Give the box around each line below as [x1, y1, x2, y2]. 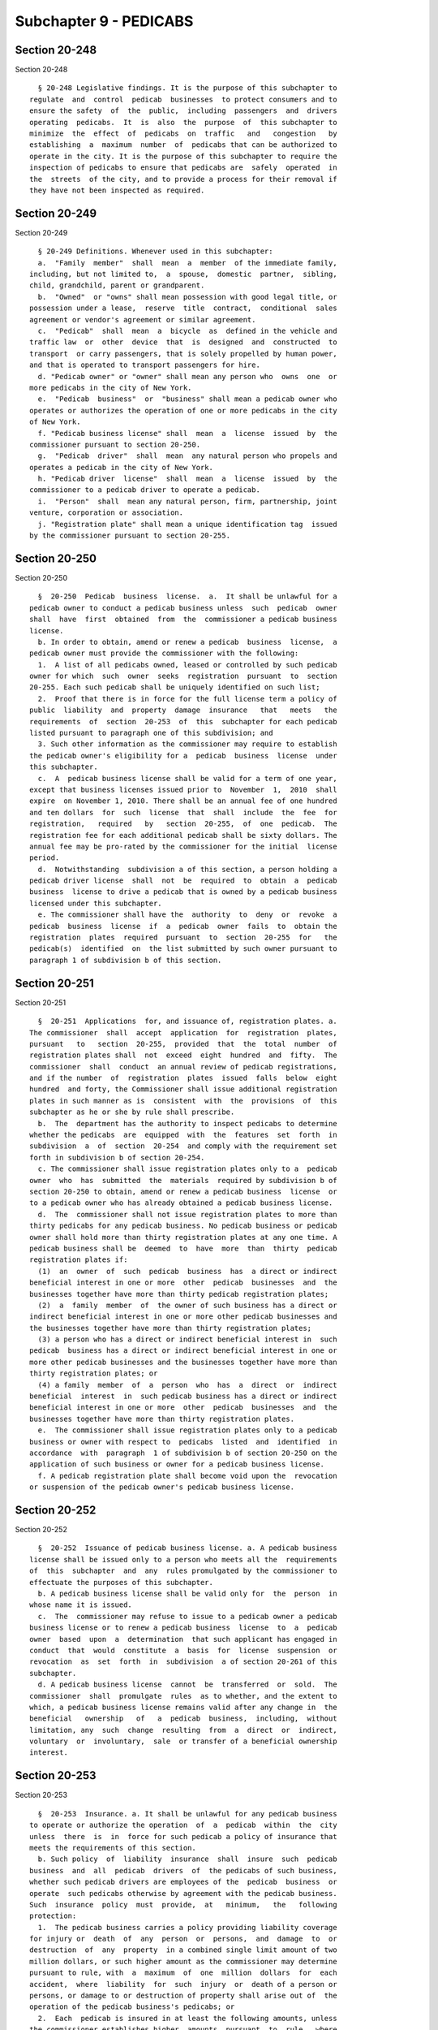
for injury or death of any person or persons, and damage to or [29, 1934, 337, 1944]
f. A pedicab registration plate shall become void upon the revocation [37, 1471, 337, 1480]
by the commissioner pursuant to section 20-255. [29, 531, 231, 540]
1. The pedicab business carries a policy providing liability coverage [37, 1923, 337, 1932]
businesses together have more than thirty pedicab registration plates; [29, 1289, 329, 1298]
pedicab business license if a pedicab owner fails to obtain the [29, 922, 337, 931]
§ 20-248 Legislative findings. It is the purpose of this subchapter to [37, 84, 337, 93]
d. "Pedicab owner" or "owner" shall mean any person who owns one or [37, 372, 337, 381]
